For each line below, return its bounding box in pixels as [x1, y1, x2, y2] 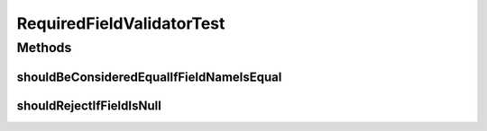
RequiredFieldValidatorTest [16, 13, 225, 33]
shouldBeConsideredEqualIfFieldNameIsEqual [16, 69, 282, 84]
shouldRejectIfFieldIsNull [16, 98, 161, 113]
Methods [16, 39, 72, 56]
